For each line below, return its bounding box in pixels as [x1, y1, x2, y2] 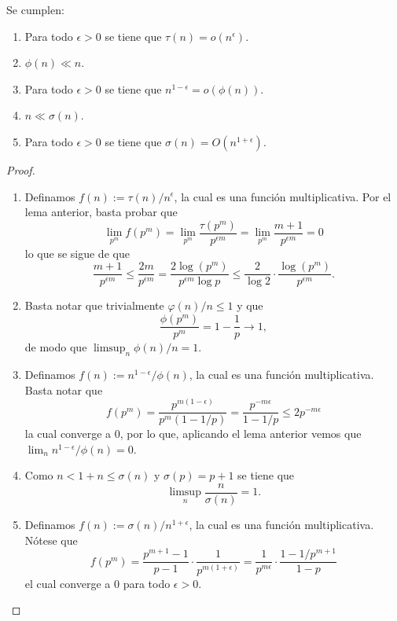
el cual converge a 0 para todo [24, 575, 171, 591]
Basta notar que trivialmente [24, 297, 164, 314]
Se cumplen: [6, 2, 64, 17]
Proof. [6, 161, 35, 178]
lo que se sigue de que [24, 244, 130, 261]
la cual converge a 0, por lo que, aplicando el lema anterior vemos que [24, 425, 362, 442]
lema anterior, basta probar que [24, 204, 178, 220]
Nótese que [24, 531, 78, 548]
